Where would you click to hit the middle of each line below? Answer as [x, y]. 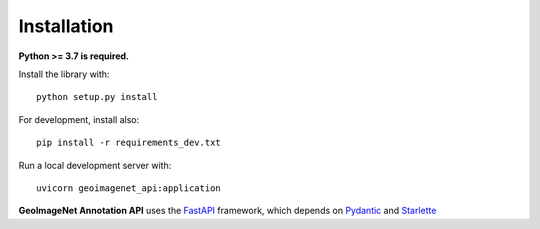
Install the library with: [64, 74]
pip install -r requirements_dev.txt [129, 143]
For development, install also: [79, 119]
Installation [66, 26]
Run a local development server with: [95, 165]
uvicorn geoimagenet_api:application [129, 188]
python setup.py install [97, 97]
